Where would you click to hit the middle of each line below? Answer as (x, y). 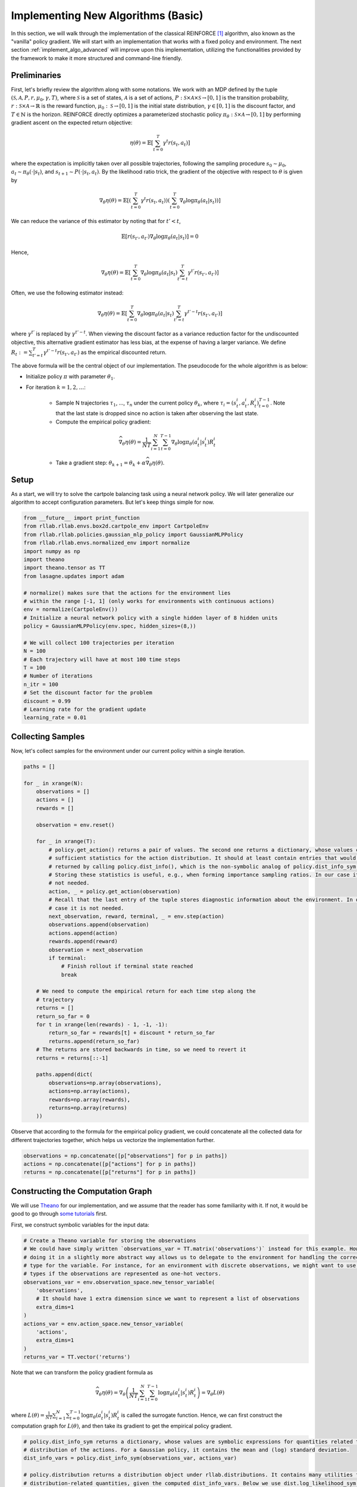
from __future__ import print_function (82, 518)
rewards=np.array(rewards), (90, 1099)
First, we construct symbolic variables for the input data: (80, 1225)
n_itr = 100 (41, 684)
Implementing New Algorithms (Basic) (107, 15)
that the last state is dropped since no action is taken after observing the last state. (157, 413)
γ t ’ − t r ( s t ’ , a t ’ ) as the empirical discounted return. (105, 352)
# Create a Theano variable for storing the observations (110, 1240)
